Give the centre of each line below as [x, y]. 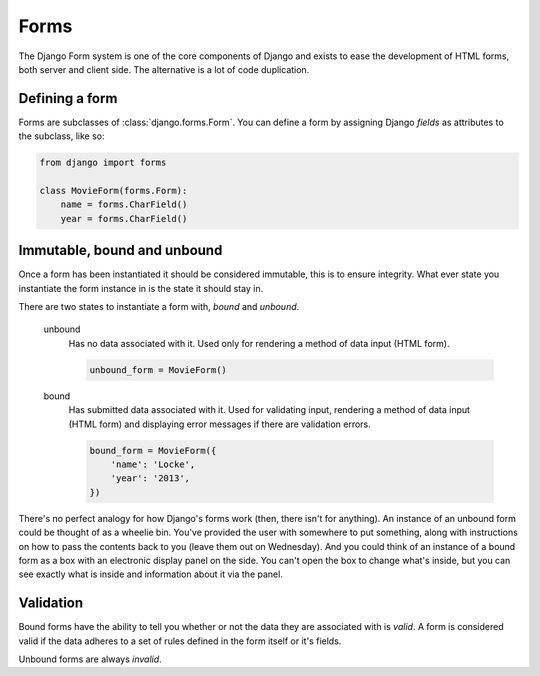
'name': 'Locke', [153, 464]
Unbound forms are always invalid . [90, 659]
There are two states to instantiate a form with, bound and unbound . [159, 307]
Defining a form [68, 98]
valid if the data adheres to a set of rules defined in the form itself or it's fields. [180, 641]
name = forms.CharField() [124, 204]
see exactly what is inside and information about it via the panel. [151, 574]
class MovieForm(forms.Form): [113, 190]
